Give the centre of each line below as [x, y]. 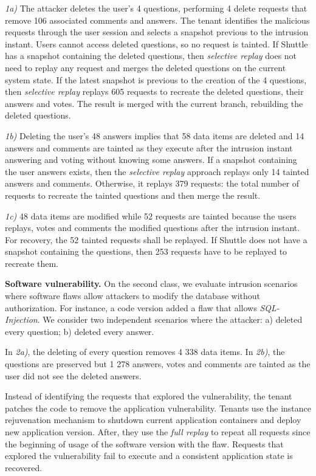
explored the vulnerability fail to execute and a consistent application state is [149, 456]
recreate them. [32, 263]
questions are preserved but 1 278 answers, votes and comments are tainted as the [158, 364]
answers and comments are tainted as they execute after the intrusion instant [149, 147]
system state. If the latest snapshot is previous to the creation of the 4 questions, [156, 79]
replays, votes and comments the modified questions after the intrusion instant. [153, 228]
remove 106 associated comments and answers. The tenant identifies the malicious [157, 20]
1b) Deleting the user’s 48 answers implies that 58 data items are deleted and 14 [155, 135]
